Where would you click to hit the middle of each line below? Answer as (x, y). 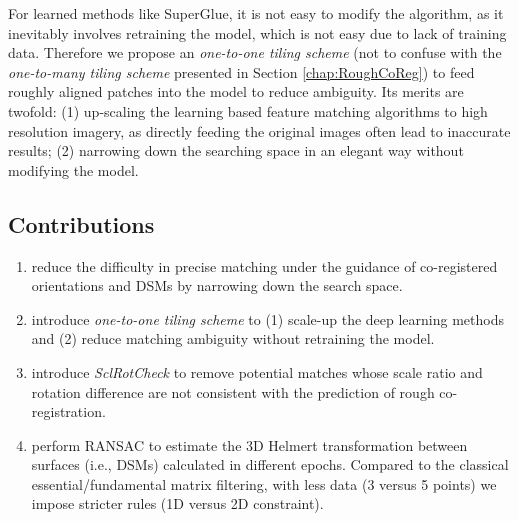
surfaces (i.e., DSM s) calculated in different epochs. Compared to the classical (270, 464)
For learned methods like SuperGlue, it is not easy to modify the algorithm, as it (256, 13)
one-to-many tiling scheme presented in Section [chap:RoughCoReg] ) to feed (241, 71)
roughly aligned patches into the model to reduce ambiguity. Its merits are (236, 91)
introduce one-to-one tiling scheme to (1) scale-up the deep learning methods (267, 318)
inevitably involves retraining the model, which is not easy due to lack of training (257, 32)
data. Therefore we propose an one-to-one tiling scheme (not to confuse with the (255, 52)
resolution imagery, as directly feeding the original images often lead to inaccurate (259, 130)
